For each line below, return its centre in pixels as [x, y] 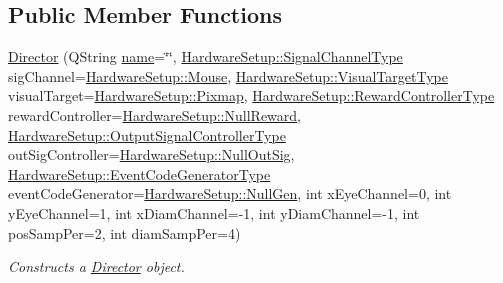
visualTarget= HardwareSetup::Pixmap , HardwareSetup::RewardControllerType [251, 95]
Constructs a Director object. [96, 266]
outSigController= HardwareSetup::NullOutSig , [151, 154]
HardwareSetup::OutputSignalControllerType [147, 134]
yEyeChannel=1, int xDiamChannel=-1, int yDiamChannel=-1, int [214, 212]
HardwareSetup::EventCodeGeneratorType [139, 173]
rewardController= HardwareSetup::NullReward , [154, 114]
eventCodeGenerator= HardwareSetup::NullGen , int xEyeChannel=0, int [230, 193]
